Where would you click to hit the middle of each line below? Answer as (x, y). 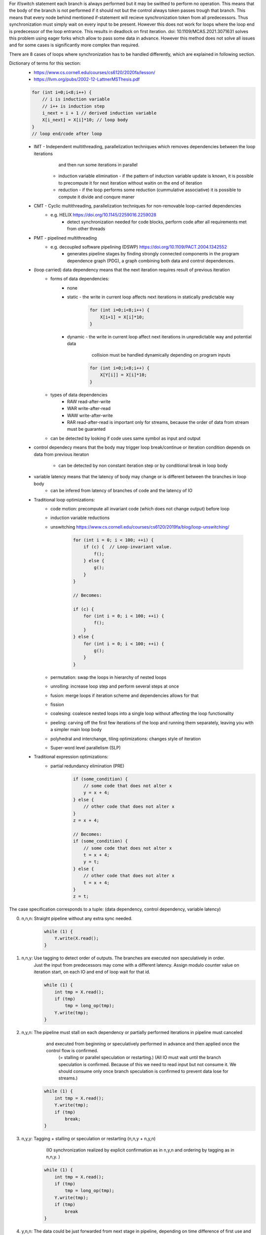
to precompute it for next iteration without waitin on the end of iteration (130, 183)
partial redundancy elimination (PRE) (87, 766)
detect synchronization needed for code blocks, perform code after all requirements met (157, 222)
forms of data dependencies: (80, 279)
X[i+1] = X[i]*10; (122, 317)
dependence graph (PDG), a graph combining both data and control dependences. (151, 261)
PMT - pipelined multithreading (65, 238)
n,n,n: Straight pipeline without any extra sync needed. (77, 918)
